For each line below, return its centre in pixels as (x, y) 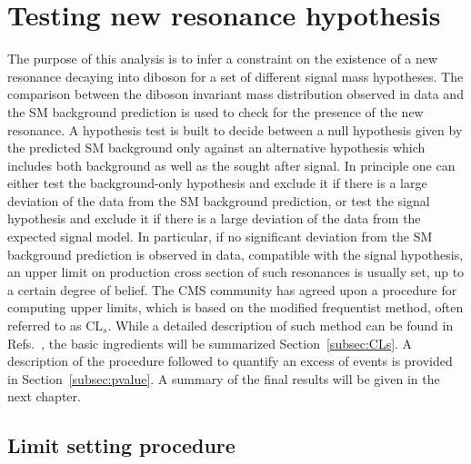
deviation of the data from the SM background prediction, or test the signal (219, 200)
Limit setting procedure (121, 445)
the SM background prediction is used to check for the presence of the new (215, 111)
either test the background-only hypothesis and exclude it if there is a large (217, 183)
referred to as (45, 326)
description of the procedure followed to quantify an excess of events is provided (230, 361)
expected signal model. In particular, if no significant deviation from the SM (220, 237)
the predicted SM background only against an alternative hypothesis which (216, 148)
